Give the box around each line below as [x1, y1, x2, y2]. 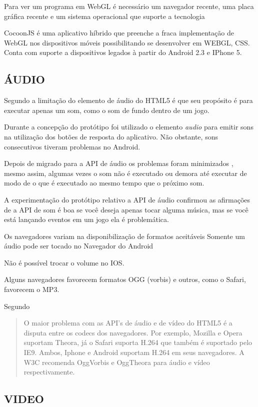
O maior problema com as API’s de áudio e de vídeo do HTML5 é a [23, 317, 232, 328]
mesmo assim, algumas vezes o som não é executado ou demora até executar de [4, 167, 247, 178]
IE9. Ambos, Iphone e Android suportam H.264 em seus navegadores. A [23, 347, 244, 357]
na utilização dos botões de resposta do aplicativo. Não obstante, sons [4, 131, 218, 141]
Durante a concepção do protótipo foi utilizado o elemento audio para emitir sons [4, 121, 253, 132]
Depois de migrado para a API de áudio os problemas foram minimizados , [4, 158, 233, 168]
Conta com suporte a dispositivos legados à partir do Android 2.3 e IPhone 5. [4, 47, 242, 57]
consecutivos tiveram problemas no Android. [4, 141, 140, 151]
